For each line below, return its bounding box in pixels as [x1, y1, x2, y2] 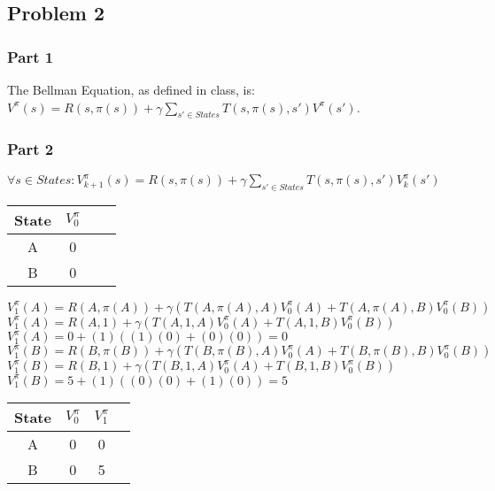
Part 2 [7, 138, 54, 160]
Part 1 [7, 45, 54, 67]
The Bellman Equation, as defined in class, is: [7, 81, 255, 98]
